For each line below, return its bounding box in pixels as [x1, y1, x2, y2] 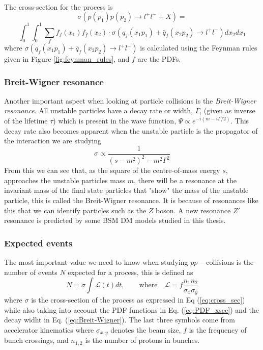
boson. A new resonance [156, 205, 231, 215]
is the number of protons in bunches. [85, 335, 200, 345]
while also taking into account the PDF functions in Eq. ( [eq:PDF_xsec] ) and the [4, 304, 259, 315]
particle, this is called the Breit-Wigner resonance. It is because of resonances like [4, 194, 258, 205]
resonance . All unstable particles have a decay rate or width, [4, 105, 193, 116]
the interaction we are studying [4, 135, 102, 146]
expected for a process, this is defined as [68, 266, 193, 277]
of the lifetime [4, 115, 48, 126]
